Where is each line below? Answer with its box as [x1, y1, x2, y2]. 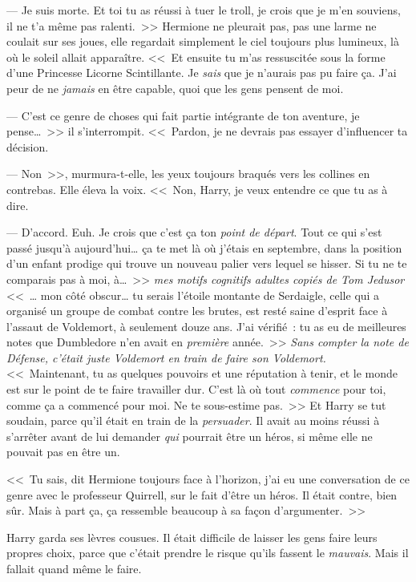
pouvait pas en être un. [6, 443, 120, 460]
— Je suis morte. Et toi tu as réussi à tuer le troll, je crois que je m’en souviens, [6, 2, 401, 18]
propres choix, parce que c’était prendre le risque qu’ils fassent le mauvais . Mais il [6, 544, 409, 561]
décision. [6, 138, 49, 155]
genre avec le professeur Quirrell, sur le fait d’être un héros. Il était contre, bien [6, 486, 398, 503]
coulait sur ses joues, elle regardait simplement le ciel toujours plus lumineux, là [6, 33, 399, 50]
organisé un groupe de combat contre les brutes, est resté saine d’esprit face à [6, 302, 388, 319]
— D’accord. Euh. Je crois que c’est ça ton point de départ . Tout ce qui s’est [6, 224, 382, 240]
